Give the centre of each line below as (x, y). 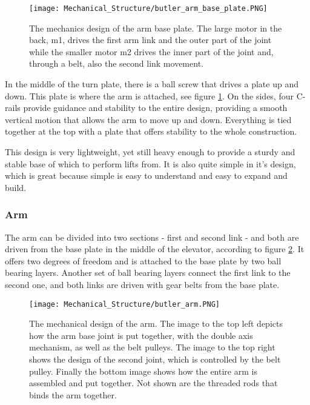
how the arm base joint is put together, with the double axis (141, 335)
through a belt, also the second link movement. (116, 63)
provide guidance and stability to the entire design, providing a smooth (155, 108)
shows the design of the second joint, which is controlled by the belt (155, 359)
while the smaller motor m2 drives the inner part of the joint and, (151, 51)
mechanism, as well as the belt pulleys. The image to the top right (152, 347)
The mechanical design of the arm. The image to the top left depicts (156, 323)
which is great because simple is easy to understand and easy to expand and (146, 176)
